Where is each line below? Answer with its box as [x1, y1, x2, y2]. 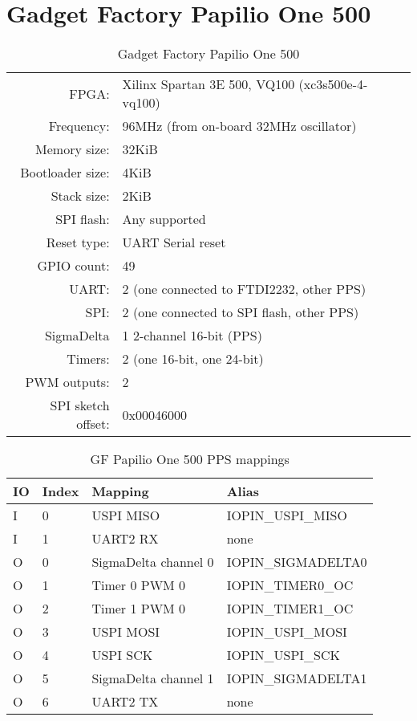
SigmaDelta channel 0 [91, 552, 214, 572]
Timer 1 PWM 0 [91, 599, 186, 618]
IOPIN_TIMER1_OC [226, 599, 354, 618]
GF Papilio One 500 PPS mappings [90, 450, 289, 469]
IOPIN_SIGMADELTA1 [226, 669, 367, 688]
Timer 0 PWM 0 [91, 576, 186, 595]
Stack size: [51, 186, 110, 206]
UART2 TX [91, 692, 159, 711]
